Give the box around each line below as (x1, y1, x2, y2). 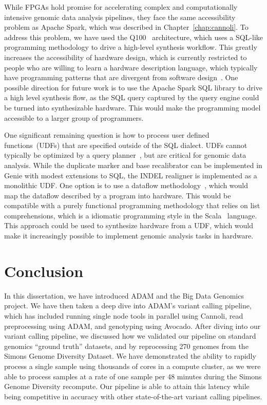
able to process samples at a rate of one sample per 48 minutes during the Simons (4, 371, 262, 381)
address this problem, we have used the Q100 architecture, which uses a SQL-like (4, 31, 263, 42)
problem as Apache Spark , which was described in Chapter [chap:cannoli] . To (4, 22, 249, 32)
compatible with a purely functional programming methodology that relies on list (4, 200, 260, 211)
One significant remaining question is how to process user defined (4, 130, 209, 140)
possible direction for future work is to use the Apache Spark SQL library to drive (4, 82, 262, 93)
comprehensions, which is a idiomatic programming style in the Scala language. (4, 210, 257, 220)
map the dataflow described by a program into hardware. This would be (4, 190, 231, 200)
